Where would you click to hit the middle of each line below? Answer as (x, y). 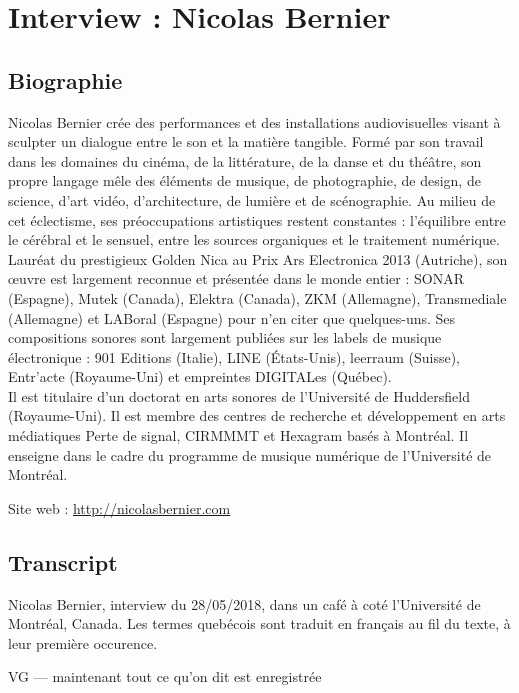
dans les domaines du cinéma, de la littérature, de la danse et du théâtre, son (245, 160)
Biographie (65, 79)
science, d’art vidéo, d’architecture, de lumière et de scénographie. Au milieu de (252, 199)
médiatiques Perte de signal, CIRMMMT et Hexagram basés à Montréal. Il (238, 435)
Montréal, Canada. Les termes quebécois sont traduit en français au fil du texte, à (259, 623)
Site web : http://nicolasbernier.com (119, 507)
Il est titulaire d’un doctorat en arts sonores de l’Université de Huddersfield (239, 395)
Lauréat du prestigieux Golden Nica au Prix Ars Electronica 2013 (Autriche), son (258, 258)
